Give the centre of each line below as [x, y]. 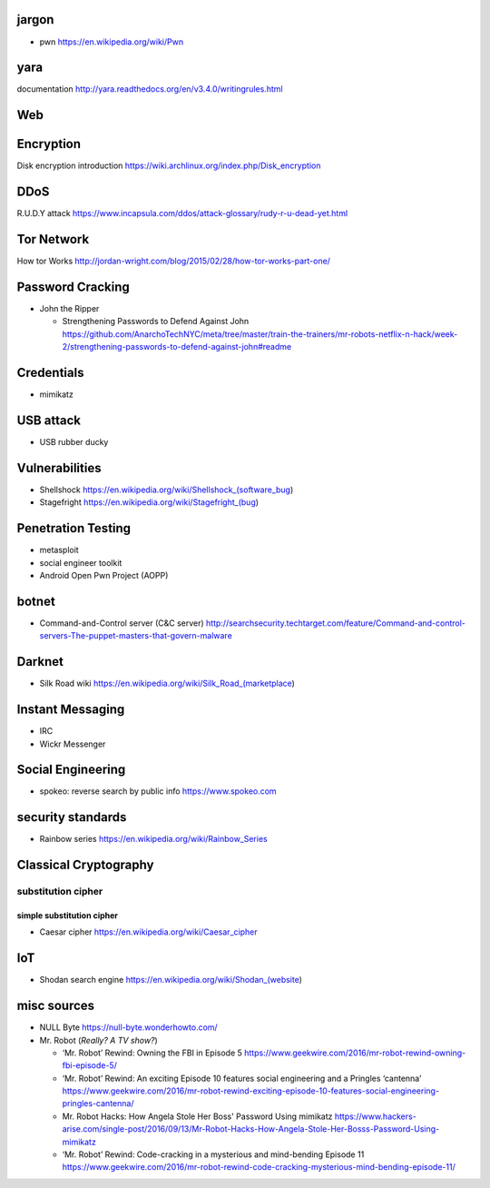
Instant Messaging [71, 710]
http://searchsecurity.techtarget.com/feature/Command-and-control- [336, 623]
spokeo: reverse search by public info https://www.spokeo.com [158, 791]
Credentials [50, 373]
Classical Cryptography [85, 865]
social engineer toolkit [81, 562]
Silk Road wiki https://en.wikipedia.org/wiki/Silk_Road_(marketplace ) [167, 683]
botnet [36, 601]
